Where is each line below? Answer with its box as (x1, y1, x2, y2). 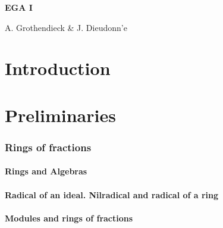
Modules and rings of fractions (5, 211, 133, 224)
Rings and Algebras (5, 165, 87, 177)
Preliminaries (5, 102, 116, 127)
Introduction (5, 56, 111, 80)
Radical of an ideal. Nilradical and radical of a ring (5, 188, 219, 201)
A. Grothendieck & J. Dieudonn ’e (5, 21, 127, 33)
